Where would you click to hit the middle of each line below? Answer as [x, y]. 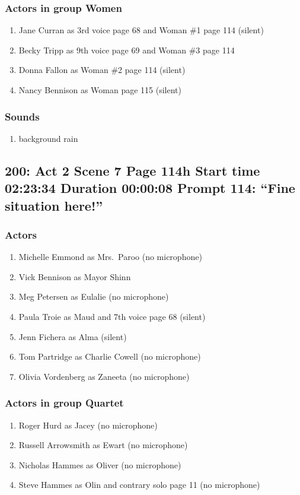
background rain [48, 138]
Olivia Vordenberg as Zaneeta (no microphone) [104, 376]
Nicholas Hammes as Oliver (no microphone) [100, 464]
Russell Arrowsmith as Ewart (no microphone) [103, 445]
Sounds [22, 116]
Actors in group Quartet [64, 403]
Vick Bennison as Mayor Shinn [75, 276]
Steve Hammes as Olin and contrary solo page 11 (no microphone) [139, 485]
